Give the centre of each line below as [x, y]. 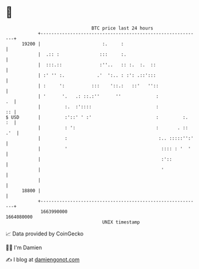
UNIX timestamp [121, 222]
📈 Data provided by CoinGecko [45, 234]
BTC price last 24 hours [122, 28]
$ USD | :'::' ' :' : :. [97, 117]
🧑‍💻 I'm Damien [24, 247]
